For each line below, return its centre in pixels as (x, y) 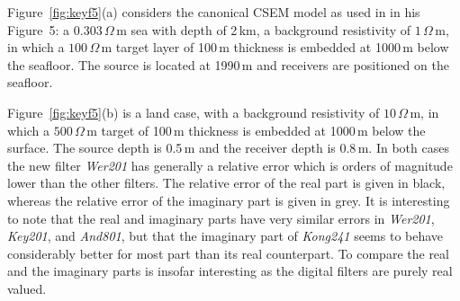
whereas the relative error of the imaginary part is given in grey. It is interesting (229, 200)
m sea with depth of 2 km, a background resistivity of (264, 29)
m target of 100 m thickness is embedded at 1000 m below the (256, 130)
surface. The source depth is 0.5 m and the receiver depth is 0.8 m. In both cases (228, 148)
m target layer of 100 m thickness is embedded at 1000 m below (275, 47)
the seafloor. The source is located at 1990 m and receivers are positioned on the (228, 64)
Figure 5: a (39, 29)
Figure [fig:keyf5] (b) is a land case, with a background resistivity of (194, 112)
